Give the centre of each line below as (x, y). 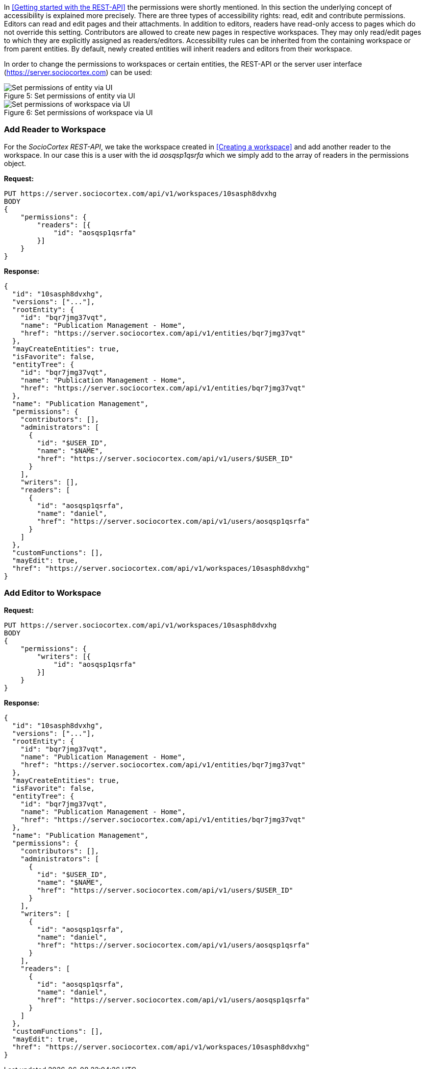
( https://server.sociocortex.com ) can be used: (78, 72)
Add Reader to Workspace (55, 130)
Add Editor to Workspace (53, 593)
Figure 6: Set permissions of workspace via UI (78, 112)
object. (15, 163)
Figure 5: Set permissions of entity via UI (70, 96)
